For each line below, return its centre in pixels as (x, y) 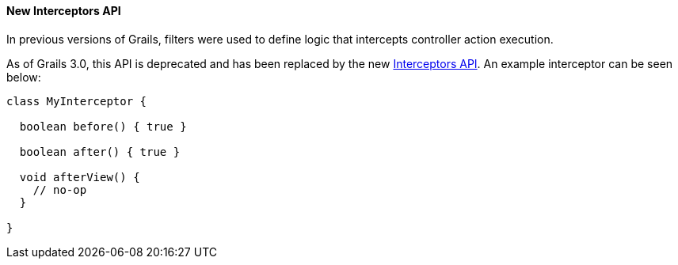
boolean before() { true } (103, 126)
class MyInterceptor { (77, 101)
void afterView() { (80, 177)
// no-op (60, 189)
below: (24, 77)
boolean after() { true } (100, 151)
